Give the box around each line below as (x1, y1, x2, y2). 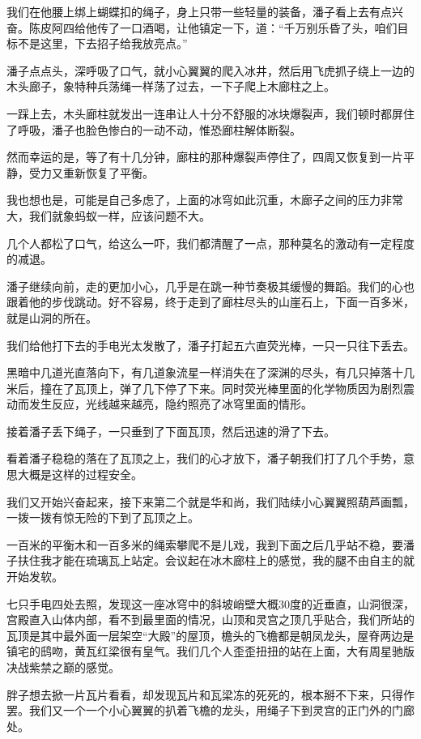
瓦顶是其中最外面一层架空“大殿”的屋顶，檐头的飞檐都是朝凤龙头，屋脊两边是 (6, 626, 415, 643)
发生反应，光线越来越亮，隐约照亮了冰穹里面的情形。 (28, 395, 313, 412)
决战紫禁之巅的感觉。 (6, 659, 120, 675)
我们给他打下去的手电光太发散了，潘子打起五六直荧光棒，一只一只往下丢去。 (6, 336, 415, 353)
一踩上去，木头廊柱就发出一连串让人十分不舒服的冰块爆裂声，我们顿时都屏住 (6, 105, 415, 122)
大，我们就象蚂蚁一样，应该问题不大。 (6, 207, 210, 224)
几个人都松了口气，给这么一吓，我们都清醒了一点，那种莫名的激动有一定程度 (6, 234, 415, 251)
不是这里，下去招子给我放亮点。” (17, 35, 188, 52)
